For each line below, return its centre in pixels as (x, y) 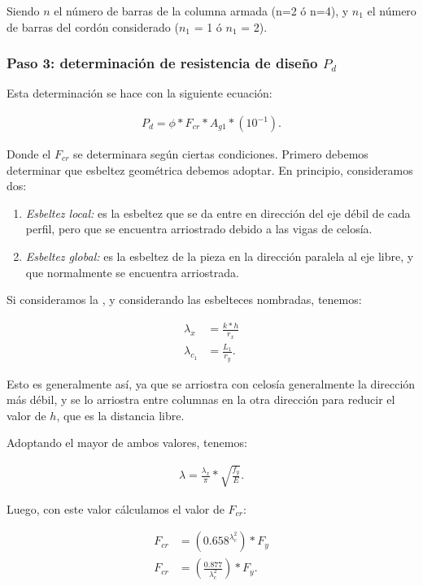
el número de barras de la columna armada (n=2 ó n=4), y (201, 11)
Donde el (29, 154)
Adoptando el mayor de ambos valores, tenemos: (127, 443)
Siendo (23, 11)
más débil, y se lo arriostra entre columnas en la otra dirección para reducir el (201, 399)
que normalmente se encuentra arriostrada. (132, 272)
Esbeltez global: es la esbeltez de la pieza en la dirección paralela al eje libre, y (220, 256)
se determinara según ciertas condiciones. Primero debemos (221, 154)
